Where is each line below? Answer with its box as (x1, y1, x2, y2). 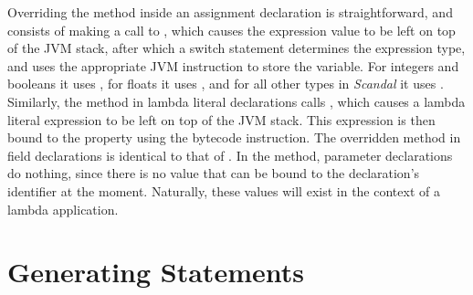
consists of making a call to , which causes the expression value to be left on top (7, 20, 456, 39)
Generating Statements (7, 253, 304, 290)
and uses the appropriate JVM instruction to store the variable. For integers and (7, 56, 459, 75)
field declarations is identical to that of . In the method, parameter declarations (7, 145, 453, 164)
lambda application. (7, 199, 119, 218)
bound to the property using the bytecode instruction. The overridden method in (7, 128, 461, 147)
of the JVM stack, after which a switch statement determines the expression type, (7, 38, 466, 58)
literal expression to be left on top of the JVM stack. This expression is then (7, 110, 436, 129)
